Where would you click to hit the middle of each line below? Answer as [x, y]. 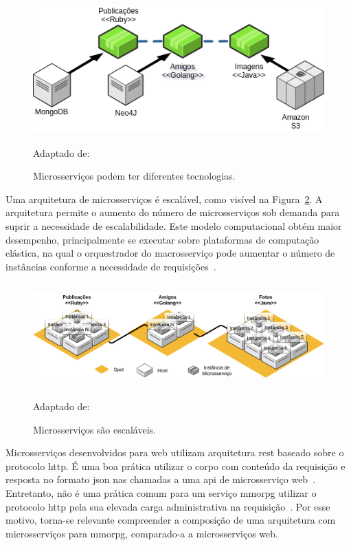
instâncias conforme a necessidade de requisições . [111, 266]
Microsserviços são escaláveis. [94, 429]
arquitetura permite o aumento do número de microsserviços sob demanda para [173, 212]
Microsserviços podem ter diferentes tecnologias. [134, 176]
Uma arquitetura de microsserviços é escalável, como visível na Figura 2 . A [164, 199]
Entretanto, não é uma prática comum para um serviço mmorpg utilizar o [161, 493]
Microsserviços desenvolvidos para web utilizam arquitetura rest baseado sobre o [175, 452]
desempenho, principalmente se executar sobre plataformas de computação [162, 239]
